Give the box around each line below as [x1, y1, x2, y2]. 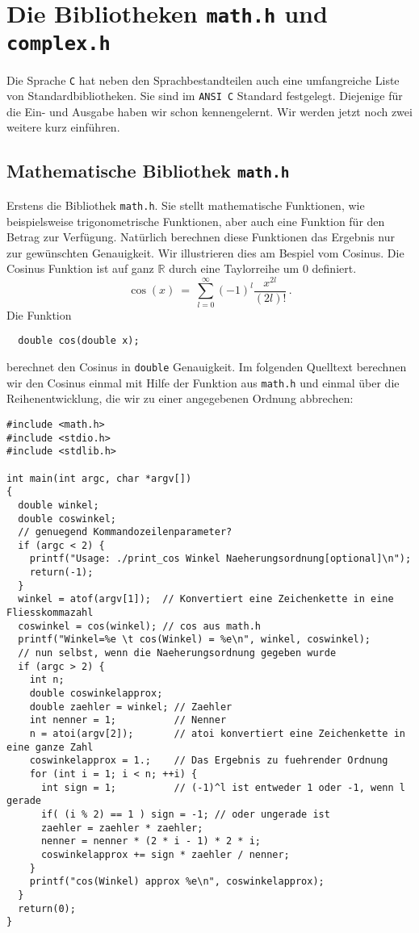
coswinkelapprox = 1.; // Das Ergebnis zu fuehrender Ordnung [29, 755, 388, 767]
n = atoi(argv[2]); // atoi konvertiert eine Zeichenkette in [29, 728, 405, 739]
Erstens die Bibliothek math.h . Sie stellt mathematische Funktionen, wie [6, 196, 365, 213]
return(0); [18, 902, 76, 914]
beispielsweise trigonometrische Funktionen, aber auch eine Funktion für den [6, 212, 385, 229]
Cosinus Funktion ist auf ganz [6, 260, 154, 277]
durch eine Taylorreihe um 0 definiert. [169, 260, 357, 277]
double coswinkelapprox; [29, 688, 163, 700]
